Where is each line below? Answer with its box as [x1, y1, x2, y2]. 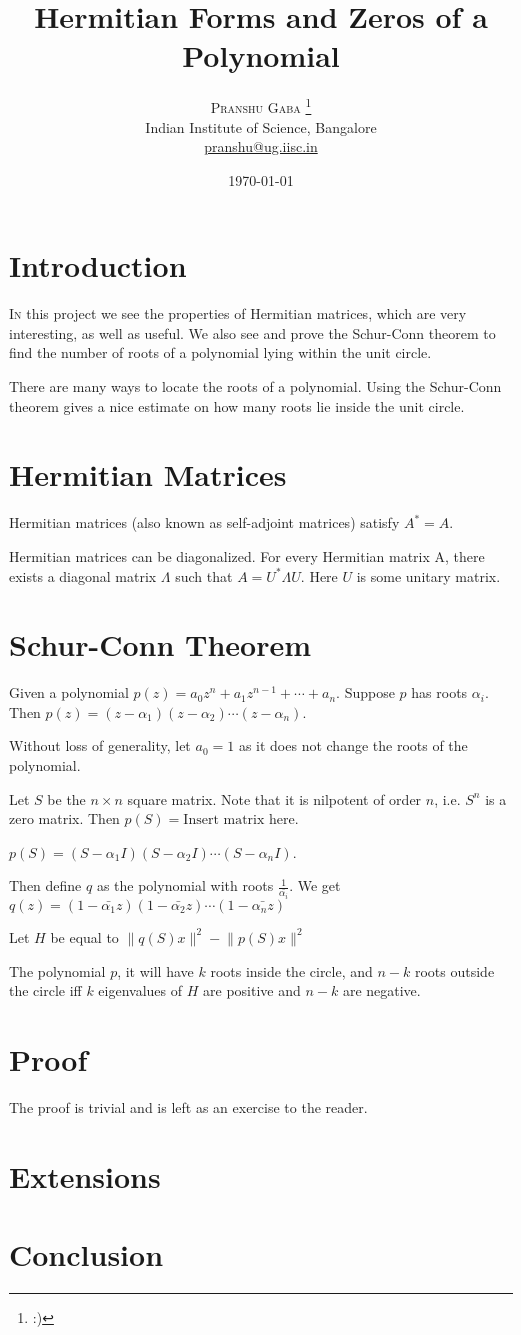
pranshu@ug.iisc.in [204, 136, 318, 157]
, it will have [117, 960, 194, 981]
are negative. [342, 980, 421, 1001]
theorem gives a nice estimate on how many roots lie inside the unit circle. [9, 395, 465, 416]
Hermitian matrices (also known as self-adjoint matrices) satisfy [9, 512, 400, 533]
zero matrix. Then [9, 808, 120, 829]
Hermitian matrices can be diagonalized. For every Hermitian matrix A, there [9, 545, 485, 566]
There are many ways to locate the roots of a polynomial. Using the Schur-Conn [9, 376, 502, 397]
